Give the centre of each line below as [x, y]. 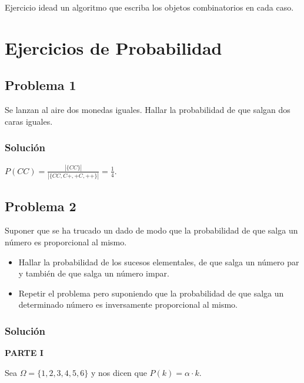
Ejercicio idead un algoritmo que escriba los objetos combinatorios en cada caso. [149, 7]
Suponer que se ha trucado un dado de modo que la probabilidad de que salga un [151, 230]
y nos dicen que [119, 372]
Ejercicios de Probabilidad [113, 47]
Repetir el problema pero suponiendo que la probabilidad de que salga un [151, 293]
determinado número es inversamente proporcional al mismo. [128, 304]
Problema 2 [41, 206]
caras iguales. [29, 121]
